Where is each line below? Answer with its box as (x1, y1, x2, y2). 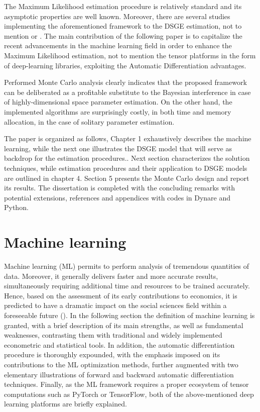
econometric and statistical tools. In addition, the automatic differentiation (4, 339, 235, 350)
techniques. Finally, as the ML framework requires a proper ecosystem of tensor (4, 379, 249, 389)
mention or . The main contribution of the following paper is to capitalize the (4, 30, 242, 41)
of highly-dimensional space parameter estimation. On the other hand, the (4, 96, 232, 107)
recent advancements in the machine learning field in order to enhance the (4, 40, 232, 51)
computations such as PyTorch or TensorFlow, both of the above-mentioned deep (4, 388, 254, 399)
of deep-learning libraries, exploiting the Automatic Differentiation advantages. (4, 60, 246, 70)
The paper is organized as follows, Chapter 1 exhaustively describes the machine (4, 133, 251, 144)
